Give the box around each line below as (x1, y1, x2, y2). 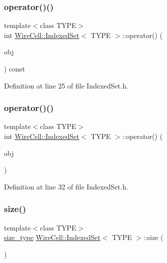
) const (4, 63, 25, 73)
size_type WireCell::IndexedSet (4, 232, 101, 242)
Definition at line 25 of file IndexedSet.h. (4, 80, 129, 90)
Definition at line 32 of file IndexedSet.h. (4, 181, 129, 191)
